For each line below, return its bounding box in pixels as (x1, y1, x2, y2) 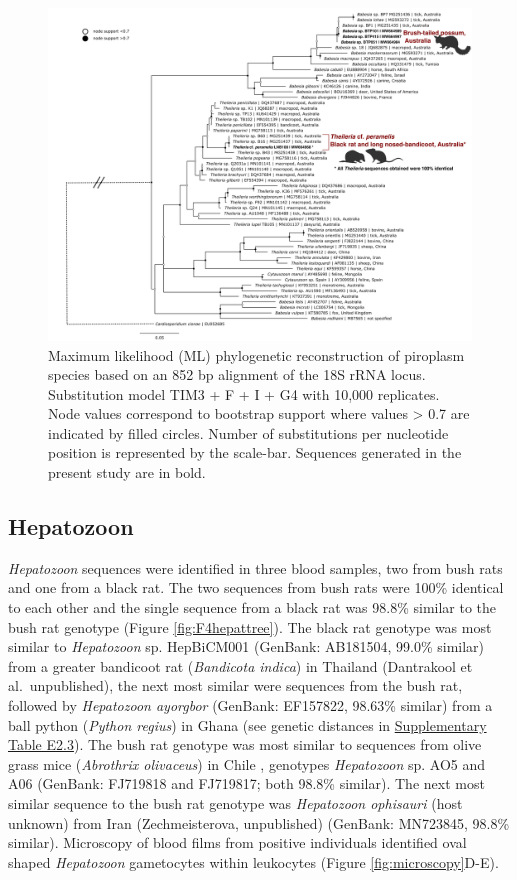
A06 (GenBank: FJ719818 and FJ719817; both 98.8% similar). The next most (8, 773, 485, 794)
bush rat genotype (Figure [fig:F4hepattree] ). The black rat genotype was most (8, 616, 492, 637)
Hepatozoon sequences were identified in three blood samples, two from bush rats (8, 557, 503, 578)
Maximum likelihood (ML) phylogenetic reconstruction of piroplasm (48, 344, 465, 365)
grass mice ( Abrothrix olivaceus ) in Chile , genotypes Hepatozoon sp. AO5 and (8, 753, 486, 774)
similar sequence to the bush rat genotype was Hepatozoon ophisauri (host (8, 792, 463, 813)
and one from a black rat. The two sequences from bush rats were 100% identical (8, 577, 504, 598)
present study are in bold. (48, 462, 206, 483)
